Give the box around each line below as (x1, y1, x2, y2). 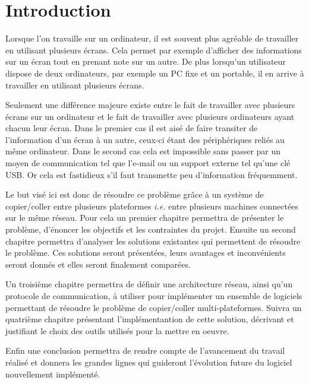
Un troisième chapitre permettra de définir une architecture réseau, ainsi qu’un (5, 278, 293, 290)
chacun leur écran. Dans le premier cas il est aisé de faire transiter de (5, 122, 258, 134)
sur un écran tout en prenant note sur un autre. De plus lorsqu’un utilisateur (5, 55, 286, 68)
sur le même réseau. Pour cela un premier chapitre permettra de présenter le (5, 211, 284, 224)
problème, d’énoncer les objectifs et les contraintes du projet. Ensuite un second (5, 223, 296, 236)
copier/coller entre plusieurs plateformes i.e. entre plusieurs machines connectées (5, 199, 299, 212)
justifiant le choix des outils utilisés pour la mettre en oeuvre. (5, 324, 229, 337)
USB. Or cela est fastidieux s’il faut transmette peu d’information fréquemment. (5, 168, 298, 180)
